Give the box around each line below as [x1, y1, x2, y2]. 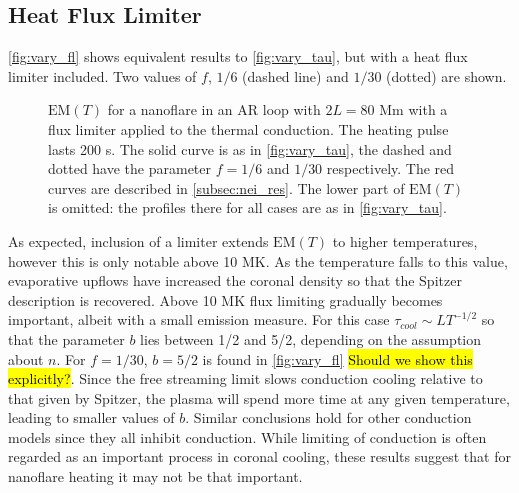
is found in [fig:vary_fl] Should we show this [202, 348, 473, 369]
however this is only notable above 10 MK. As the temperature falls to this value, [8, 250, 508, 271]
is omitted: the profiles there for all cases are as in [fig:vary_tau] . [48, 197, 447, 218]
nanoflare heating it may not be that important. [8, 466, 303, 487]
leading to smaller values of [8, 407, 175, 428]
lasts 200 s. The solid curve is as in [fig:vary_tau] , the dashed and [48, 138, 452, 159]
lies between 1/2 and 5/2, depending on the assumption [140, 328, 481, 349]
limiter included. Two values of [8, 65, 197, 86]
